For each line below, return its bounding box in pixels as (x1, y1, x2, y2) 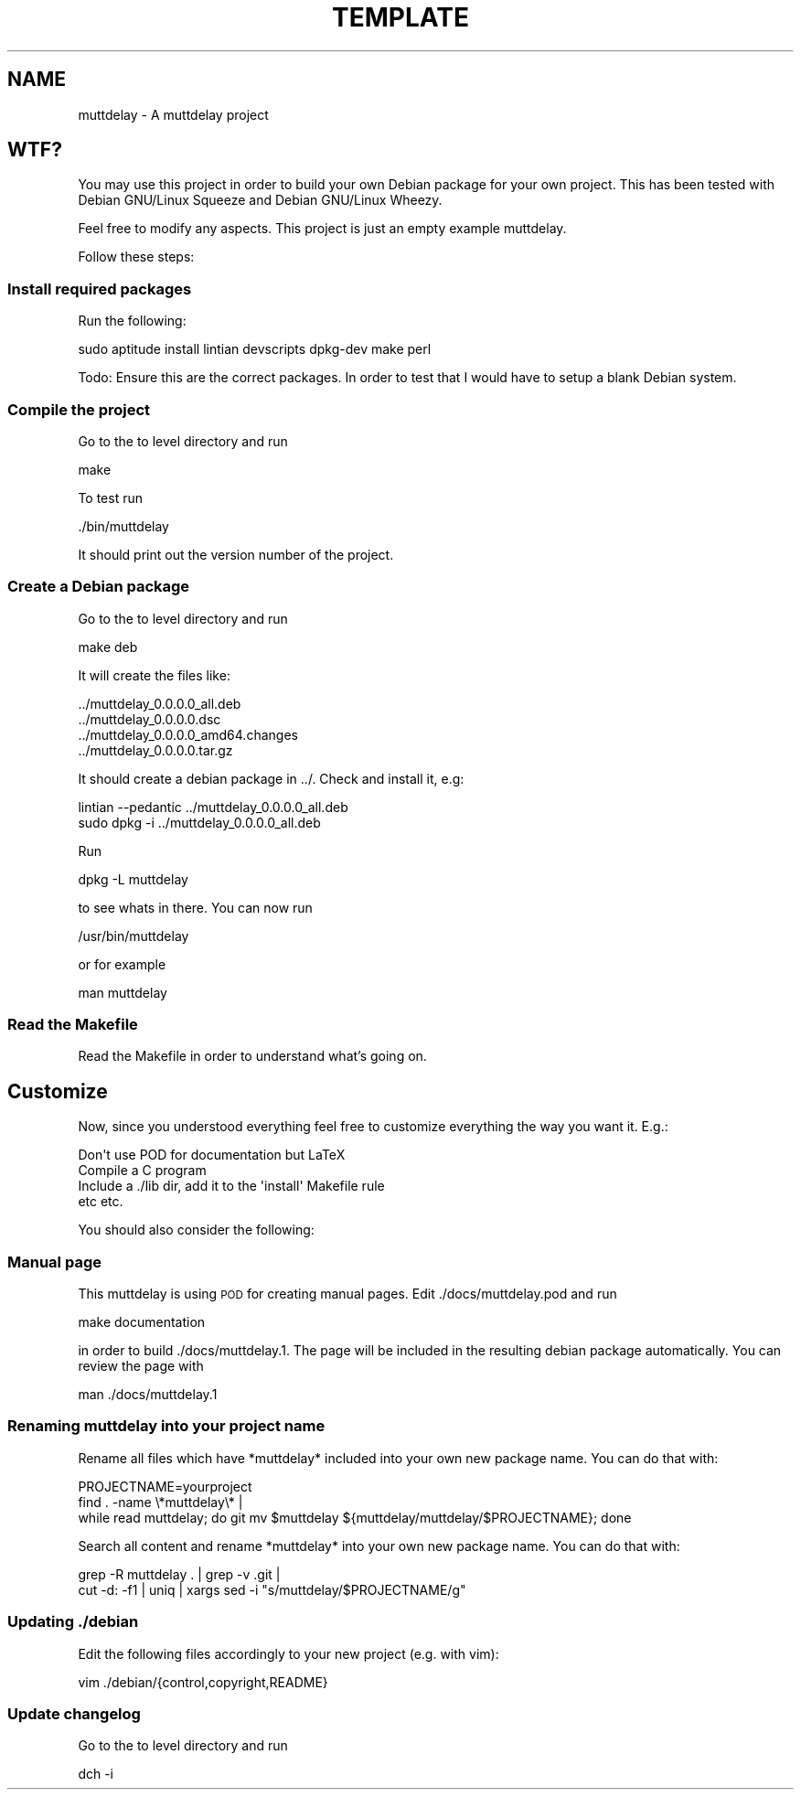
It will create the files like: (78, 667, 230, 683)
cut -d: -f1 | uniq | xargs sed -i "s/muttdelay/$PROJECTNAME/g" (78, 1581, 466, 1598)
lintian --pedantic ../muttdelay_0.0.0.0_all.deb (78, 798, 348, 815)
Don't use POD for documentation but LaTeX (78, 1147, 346, 1163)
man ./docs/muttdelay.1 (78, 1386, 218, 1403)
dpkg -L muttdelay (78, 871, 188, 887)
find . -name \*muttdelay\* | (78, 1493, 243, 1510)
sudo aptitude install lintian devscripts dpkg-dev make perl (78, 341, 432, 358)
